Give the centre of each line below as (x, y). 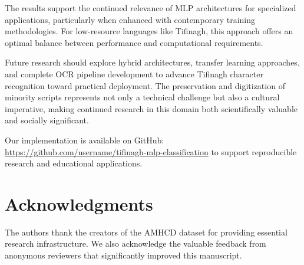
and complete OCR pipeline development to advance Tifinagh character (134, 73)
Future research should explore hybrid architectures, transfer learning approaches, (152, 62)
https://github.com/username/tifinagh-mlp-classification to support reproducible (151, 151)
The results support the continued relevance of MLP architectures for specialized (151, 8)
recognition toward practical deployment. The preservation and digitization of (145, 85)
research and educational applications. (74, 163)
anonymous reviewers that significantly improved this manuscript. (123, 255)
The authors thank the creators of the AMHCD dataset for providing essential (146, 232)
